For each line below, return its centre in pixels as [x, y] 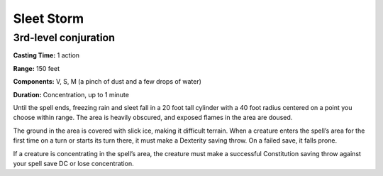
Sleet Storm [49, 18]
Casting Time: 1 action [46, 55]
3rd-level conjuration [64, 38]
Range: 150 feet [37, 68]
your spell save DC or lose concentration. [73, 163]
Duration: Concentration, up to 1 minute [71, 94]
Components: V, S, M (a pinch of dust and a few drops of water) [107, 82]
